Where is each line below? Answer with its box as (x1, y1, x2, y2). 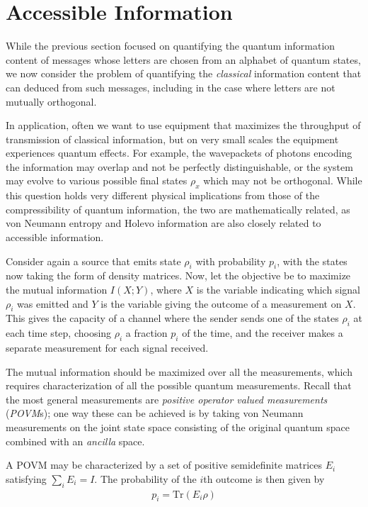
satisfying (6, 471, 47, 486)
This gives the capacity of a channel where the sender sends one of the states (6, 311, 339, 325)
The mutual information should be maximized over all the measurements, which (6, 364, 352, 379)
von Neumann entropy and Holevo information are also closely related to (6, 216, 321, 230)
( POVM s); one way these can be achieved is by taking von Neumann (6, 406, 304, 420)
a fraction (125, 325, 168, 340)
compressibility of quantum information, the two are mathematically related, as (6, 201, 350, 216)
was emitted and (17, 296, 88, 311)
